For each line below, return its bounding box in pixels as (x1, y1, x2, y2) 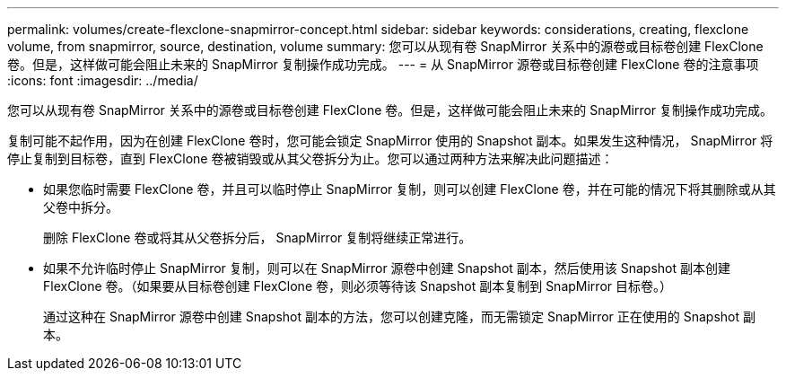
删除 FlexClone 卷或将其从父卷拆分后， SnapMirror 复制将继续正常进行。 (43, 230, 472, 245)
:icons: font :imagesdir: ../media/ (7, 73, 198, 88)
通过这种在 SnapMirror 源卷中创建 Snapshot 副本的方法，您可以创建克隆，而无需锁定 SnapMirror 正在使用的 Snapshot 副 (43, 309, 755, 324)
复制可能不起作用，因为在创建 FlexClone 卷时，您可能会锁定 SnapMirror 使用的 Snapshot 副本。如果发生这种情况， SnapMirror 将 (7, 133, 773, 148)
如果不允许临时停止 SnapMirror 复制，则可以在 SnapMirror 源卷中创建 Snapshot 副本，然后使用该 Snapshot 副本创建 (43, 260, 730, 276)
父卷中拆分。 (43, 199, 118, 215)
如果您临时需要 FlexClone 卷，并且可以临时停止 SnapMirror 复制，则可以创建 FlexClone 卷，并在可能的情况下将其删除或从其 (43, 181, 776, 197)
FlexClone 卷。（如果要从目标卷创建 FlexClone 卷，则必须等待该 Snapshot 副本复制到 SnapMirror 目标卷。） (43, 278, 672, 294)
